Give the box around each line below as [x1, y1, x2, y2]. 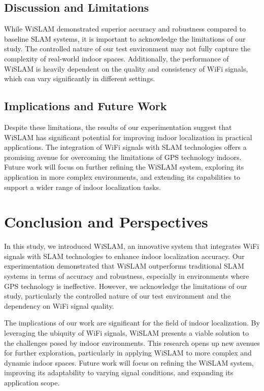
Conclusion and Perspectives [4, 211, 208, 232]
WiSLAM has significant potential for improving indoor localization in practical [4, 132, 252, 142]
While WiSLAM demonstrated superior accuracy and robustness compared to [4, 23, 246, 34]
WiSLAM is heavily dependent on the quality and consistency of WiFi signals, [4, 63, 248, 74]
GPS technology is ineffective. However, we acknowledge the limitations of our [4, 280, 247, 291]
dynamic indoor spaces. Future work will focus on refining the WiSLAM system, [4, 357, 254, 368]
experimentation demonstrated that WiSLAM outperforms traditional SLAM [4, 260, 244, 271]
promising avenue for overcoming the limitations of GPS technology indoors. [4, 151, 242, 162]
